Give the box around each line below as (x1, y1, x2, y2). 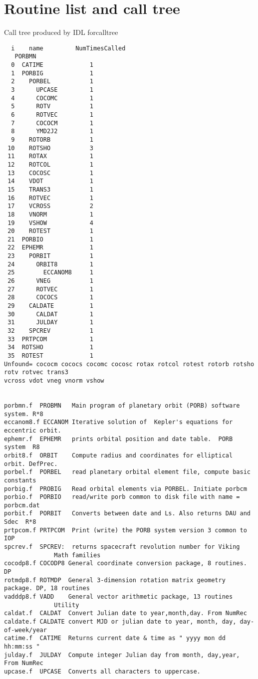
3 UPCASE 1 (11, 86, 93, 93)
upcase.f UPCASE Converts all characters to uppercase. (4, 668, 201, 675)
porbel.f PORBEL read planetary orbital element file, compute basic (4, 468, 251, 476)
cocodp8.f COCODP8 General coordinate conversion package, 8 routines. (4, 560, 247, 567)
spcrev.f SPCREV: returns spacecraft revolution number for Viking (4, 543, 240, 551)
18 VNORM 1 (7, 211, 93, 218)
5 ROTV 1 (11, 103, 93, 110)
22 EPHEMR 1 (7, 244, 93, 251)
